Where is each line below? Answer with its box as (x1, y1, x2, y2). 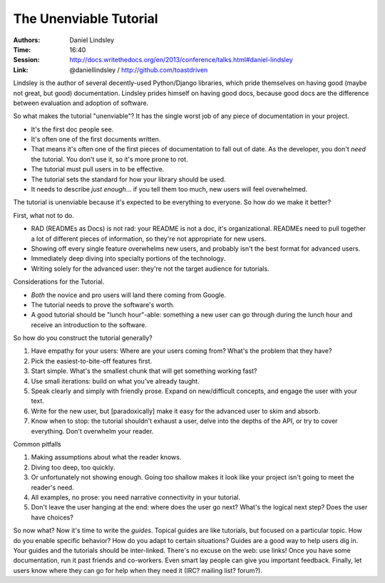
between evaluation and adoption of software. (13, 99, 149, 107)
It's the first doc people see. (31, 125, 114, 134)
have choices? (31, 513, 74, 522)
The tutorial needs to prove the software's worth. (31, 300, 175, 309)
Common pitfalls (13, 440, 61, 448)
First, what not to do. (13, 211, 74, 219)
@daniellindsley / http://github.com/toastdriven (69, 65, 208, 74)
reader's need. (31, 483, 74, 492)
